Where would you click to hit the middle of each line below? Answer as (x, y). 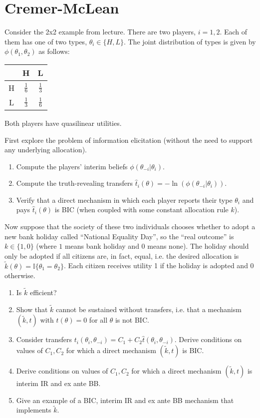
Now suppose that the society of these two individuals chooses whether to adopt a (130, 226)
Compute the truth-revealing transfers (75, 183)
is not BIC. (132, 320)
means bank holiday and (102, 246)
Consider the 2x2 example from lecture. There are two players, (100, 32)
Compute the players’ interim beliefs (72, 166)
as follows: (54, 51)
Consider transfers (44, 339)
